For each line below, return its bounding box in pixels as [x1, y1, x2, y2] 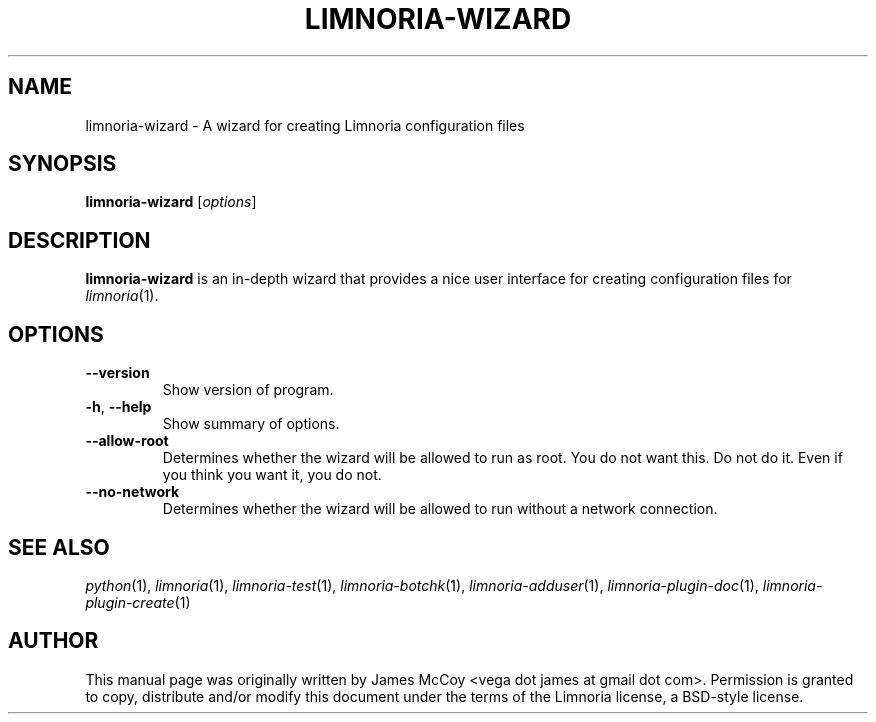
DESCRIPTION [8, 227, 151, 253]
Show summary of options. [162, 415, 340, 433]
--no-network [85, 483, 180, 501]
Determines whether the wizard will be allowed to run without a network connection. [162, 500, 718, 518]
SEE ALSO [8, 534, 110, 560]
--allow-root [85, 432, 169, 450]
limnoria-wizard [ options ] [85, 193, 257, 211]
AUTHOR [8, 628, 99, 654]
